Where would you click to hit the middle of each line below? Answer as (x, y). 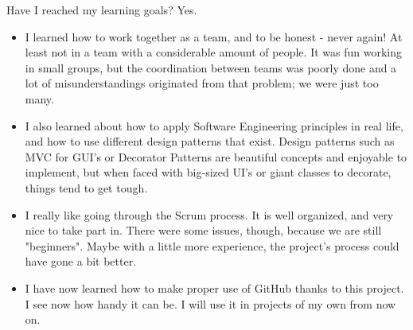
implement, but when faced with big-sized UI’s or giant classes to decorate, (208, 172)
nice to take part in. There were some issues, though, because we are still (203, 230)
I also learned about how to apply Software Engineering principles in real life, (214, 125)
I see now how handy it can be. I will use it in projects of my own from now (210, 303)
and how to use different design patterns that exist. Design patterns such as (210, 141)
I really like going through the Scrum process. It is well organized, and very (209, 214)
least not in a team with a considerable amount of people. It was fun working (213, 52)
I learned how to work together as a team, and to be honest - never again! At (214, 36)
